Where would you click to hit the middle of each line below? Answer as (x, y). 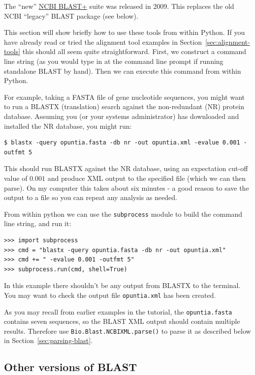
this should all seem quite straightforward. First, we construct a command (134, 51)
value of (16, 178)
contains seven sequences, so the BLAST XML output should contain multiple (122, 321)
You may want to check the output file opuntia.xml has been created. (110, 295)
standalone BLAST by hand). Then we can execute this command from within (123, 71)
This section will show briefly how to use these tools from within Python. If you (125, 32)
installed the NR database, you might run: (68, 126)
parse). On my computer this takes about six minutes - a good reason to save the (127, 187)
